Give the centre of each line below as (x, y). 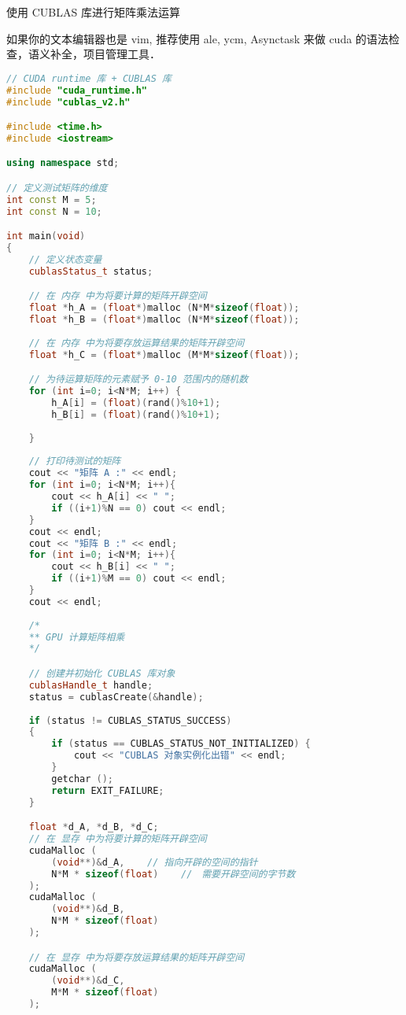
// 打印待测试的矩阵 (75, 461)
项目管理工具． (122, 54)
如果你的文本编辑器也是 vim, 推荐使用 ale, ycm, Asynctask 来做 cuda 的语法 (197, 38)
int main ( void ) (46, 236)
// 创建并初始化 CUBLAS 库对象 (102, 674)
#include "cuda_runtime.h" (77, 90)
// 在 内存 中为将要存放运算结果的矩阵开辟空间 (137, 343)
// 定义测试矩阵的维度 (57, 188)
